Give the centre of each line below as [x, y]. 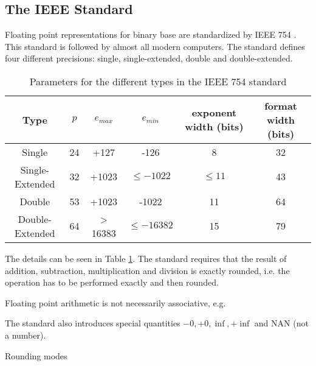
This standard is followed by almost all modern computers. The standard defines [155, 46]
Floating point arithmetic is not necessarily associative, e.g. [115, 302]
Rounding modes [36, 355]
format [281, 105]
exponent [214, 113]
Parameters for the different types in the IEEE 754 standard [158, 81]
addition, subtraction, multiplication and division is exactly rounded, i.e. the [147, 270]
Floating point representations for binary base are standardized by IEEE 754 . [151, 34]
